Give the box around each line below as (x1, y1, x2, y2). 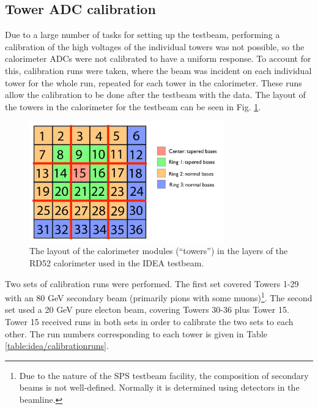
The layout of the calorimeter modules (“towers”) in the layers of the (29, 244, 288, 257)
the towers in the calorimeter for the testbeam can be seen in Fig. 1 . (5, 100, 261, 113)
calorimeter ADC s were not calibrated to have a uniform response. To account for (5, 52, 311, 65)
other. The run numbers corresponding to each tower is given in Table (5, 327, 268, 340)
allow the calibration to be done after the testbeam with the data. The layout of (5, 88, 306, 101)
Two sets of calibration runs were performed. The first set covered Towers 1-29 (5, 277, 299, 290)
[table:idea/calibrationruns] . (5, 339, 109, 352)
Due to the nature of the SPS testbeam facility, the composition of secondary (19, 369, 309, 381)
